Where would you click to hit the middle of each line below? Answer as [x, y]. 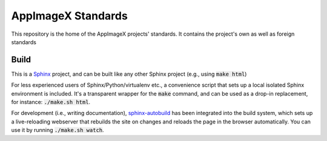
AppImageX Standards [70, 16]
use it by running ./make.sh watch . [58, 130]
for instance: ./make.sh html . [51, 102]
